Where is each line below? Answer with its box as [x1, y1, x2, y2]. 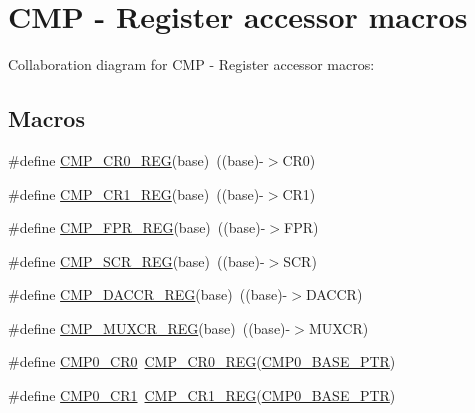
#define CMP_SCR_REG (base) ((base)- [8, 250, 265, 271]
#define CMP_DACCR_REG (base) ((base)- [8, 284, 288, 305]
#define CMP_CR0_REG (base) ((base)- [8, 149, 264, 170]
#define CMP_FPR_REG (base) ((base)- [8, 217, 266, 238]
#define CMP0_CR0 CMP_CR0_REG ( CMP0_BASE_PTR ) [8, 351, 396, 372]
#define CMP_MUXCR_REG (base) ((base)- [8, 317, 291, 338]
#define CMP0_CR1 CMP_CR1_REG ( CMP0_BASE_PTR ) [8, 385, 396, 406]
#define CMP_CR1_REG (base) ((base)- [8, 183, 264, 204]
